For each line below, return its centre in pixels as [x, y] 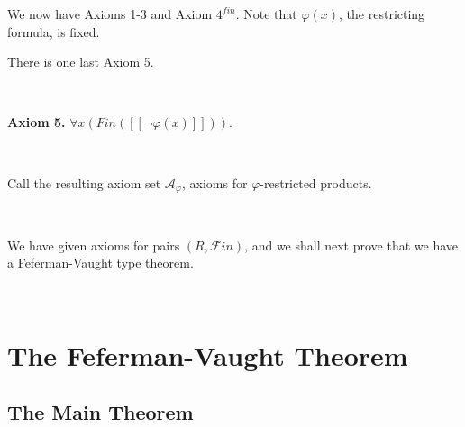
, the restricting [382, 14]
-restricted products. [316, 182]
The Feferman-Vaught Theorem [208, 354]
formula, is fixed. [54, 31]
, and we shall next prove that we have [351, 245]
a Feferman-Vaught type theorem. [100, 263]
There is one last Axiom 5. [81, 62]
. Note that [266, 14]
